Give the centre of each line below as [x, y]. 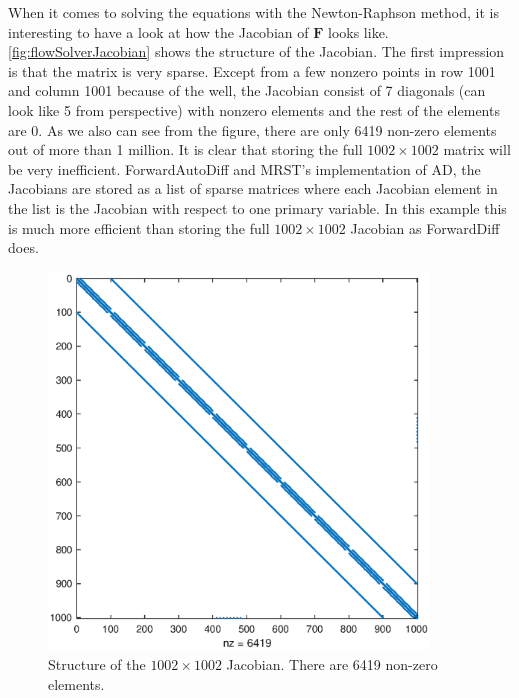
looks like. [358, 31]
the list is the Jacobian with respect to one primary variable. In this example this [257, 207]
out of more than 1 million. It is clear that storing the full [185, 149]
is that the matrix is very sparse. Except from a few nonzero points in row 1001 [252, 70]
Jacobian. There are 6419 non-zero [332, 663]
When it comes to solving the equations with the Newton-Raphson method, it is [253, 12]
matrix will [477, 149]
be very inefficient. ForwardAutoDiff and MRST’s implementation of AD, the [244, 168]
